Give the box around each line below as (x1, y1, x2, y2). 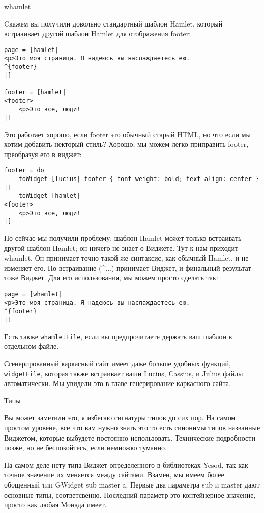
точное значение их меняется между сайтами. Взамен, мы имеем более (4, 469, 224, 480)
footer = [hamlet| (4, 89, 66, 96)
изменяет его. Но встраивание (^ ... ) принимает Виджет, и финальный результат (4, 262, 251, 273)
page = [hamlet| (4, 46, 59, 54)
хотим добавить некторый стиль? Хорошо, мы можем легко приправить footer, (4, 139, 249, 149)
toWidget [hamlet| (18, 192, 81, 200)
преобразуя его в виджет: (4, 148, 82, 159)
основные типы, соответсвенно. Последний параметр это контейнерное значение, (4, 489, 256, 500)
